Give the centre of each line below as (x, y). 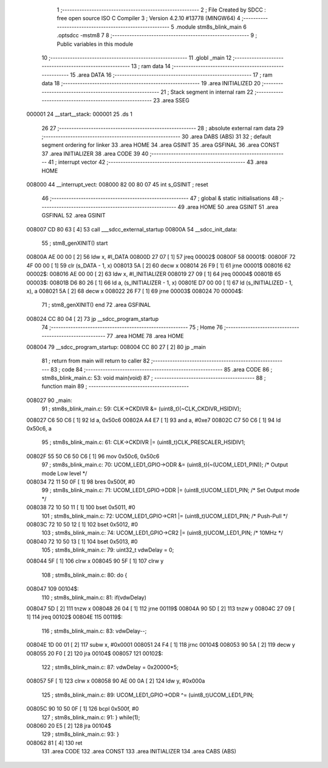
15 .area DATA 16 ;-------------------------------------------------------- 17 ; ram (171, 75)
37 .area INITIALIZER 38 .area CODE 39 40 (95, 153)
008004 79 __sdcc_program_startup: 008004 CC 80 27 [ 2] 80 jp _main (116, 347)
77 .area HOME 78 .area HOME (145, 336)
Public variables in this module (95, 44)
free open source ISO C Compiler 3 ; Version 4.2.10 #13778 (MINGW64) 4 (149, 18)
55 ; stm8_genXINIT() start (75, 243)
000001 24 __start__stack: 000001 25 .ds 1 (80, 114)
